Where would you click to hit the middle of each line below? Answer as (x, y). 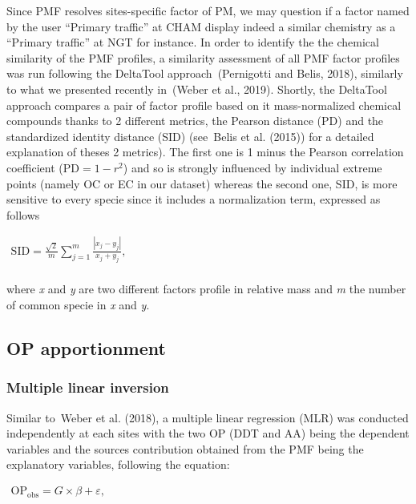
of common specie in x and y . (78, 305)
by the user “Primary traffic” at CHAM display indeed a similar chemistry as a (201, 26)
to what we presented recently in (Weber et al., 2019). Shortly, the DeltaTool (197, 89)
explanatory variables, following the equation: (118, 464)
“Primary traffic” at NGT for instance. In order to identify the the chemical (193, 42)
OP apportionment (86, 348)
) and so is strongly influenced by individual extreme (252, 167)
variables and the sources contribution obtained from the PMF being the (185, 448)
